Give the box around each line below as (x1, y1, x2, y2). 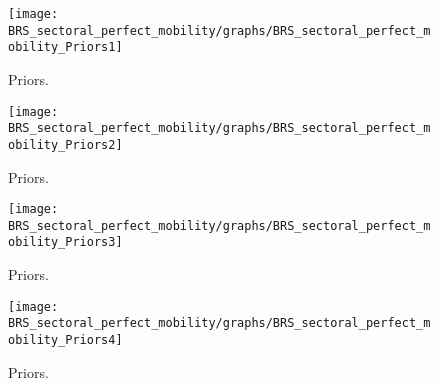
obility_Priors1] (8, 40, 123, 55)
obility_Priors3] (8, 235, 123, 250)
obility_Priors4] (8, 333, 123, 347)
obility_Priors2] (8, 137, 123, 152)
